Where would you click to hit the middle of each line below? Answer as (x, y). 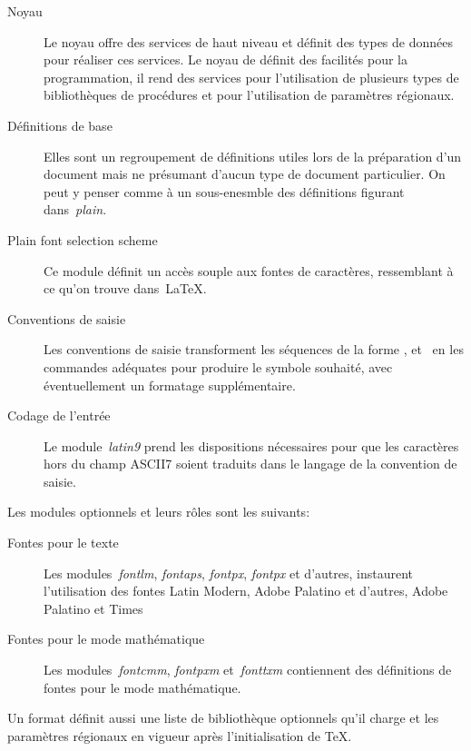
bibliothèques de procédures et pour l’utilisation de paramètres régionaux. (249, 95)
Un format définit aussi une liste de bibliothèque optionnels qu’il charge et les (223, 718)
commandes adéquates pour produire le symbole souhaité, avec (218, 366)
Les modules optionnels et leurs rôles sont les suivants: (159, 512)
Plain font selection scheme (83, 239)
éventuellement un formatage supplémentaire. (170, 385)
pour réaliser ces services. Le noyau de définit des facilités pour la (226, 59)
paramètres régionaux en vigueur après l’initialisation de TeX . (180, 735)
